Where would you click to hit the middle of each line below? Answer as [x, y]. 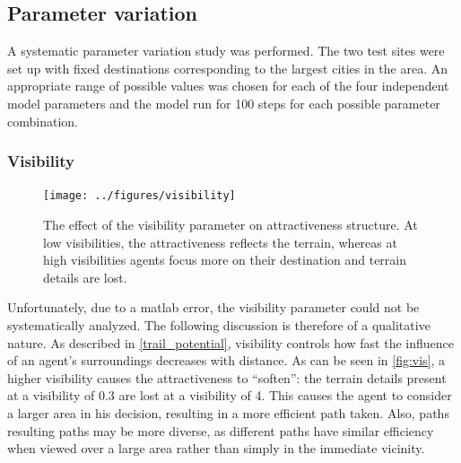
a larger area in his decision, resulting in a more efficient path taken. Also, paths [228, 412]
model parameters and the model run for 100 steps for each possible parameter [224, 103]
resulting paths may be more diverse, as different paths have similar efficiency [221, 430]
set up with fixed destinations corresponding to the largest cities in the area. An [228, 68]
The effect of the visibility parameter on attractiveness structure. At [230, 225]
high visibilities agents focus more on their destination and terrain [225, 260]
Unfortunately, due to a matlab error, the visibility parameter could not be [213, 307]
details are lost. [85, 277]
